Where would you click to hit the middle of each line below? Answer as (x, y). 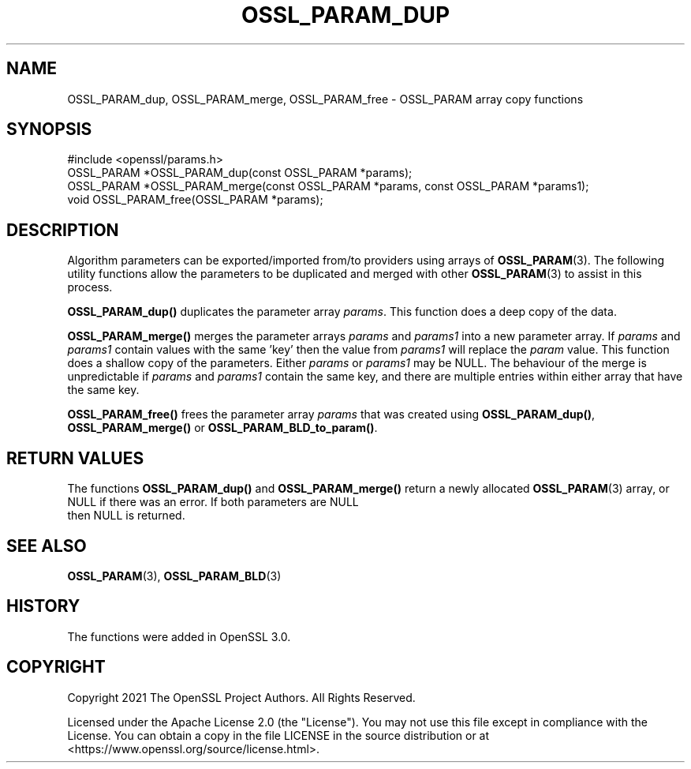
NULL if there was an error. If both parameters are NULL (213, 502)
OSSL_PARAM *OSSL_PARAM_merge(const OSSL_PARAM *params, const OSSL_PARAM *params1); (328, 186)
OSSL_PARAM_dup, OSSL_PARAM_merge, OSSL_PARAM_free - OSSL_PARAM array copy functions (325, 99)
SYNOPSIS (49, 129)
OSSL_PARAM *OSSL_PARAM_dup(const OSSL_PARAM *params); (240, 173)
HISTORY (43, 606)
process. (90, 287)
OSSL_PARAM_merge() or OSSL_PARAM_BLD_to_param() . (222, 428)
